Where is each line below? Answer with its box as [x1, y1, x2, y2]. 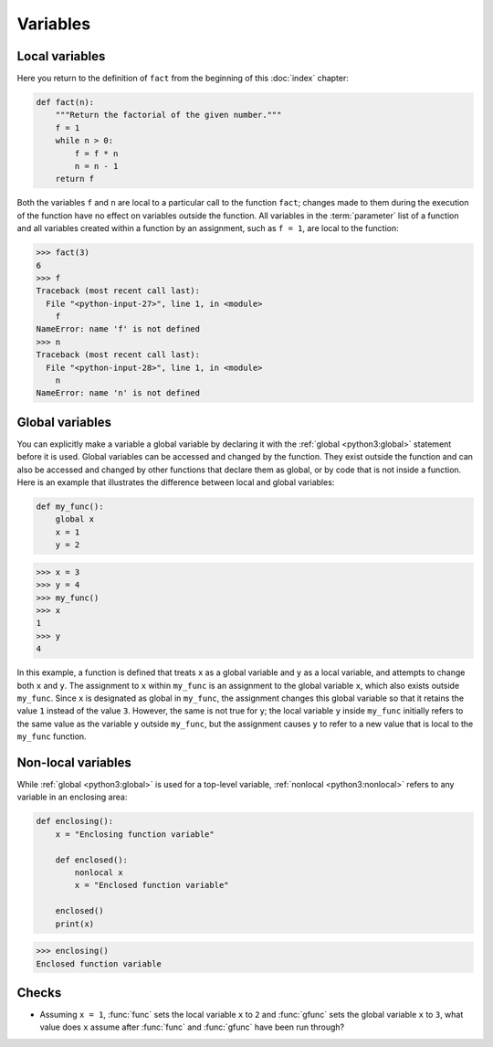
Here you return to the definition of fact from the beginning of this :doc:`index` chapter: [16, 73, 349, 84]
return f [55, 174, 95, 185]
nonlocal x [74, 867, 123, 877]
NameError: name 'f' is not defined [36, 324, 201, 334]
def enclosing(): [36, 816, 114, 827]
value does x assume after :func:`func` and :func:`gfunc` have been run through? [39, 1021, 345, 1032]
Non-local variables [16, 755, 132, 770]
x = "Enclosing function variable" [55, 829, 215, 840]
